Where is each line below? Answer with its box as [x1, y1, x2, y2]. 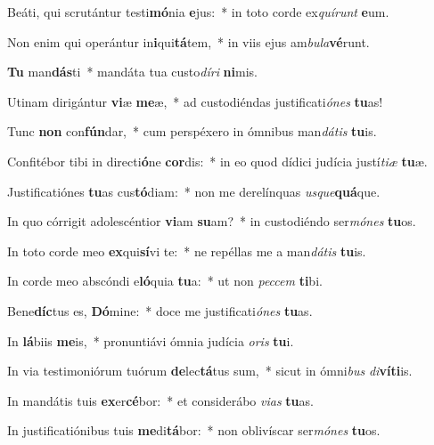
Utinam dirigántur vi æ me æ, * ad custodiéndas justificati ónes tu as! [7, 92, 383, 110]
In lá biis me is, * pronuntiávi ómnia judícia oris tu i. [7, 331, 294, 350]
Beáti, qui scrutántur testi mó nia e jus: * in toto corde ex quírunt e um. [7, 3, 389, 20]
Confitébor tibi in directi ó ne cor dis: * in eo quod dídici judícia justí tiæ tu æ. [7, 151, 428, 170]
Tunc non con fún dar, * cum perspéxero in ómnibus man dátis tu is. [7, 122, 377, 141]
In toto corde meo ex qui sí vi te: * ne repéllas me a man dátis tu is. [7, 241, 366, 260]
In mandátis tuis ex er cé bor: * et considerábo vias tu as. [7, 391, 314, 409]
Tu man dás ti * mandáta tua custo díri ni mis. [7, 62, 258, 81]
